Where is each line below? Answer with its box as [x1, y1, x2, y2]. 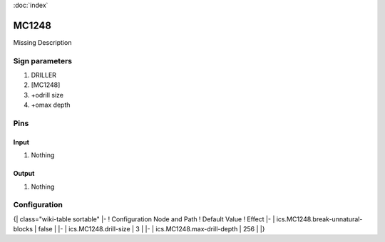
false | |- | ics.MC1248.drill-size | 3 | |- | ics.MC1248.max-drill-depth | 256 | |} [38, 225, 265, 233]
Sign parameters [13, 56, 73, 65]
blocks [13, 225, 34, 233]
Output [13, 169, 35, 178]
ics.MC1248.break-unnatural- [276, 214, 363, 223]
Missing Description [13, 38, 72, 46]
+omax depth [31, 100, 71, 110]
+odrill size [31, 90, 64, 99]
